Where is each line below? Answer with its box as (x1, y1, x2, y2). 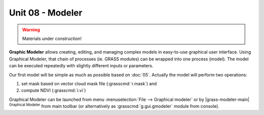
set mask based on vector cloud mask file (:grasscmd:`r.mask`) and (21, 80, 157, 86)
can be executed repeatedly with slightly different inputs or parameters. (9, 63, 154, 69)
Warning (22, 27, 40, 33)
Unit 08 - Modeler (9, 7, 83, 18)
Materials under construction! (22, 36, 82, 41)
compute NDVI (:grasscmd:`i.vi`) (21, 88, 86, 94)
